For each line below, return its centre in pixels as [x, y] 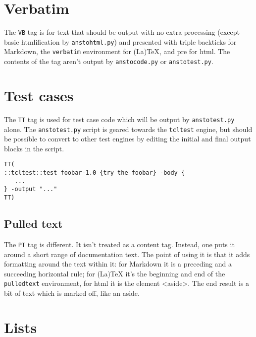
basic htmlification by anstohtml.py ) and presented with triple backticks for [120, 41]
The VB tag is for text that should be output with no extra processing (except [122, 32]
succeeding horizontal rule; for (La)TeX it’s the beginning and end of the [115, 273]
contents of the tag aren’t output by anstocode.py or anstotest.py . [109, 61]
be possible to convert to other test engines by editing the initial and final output [128, 139]
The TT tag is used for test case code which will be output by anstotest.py [119, 119]
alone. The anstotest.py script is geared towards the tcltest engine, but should [128, 129]
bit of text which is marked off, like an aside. [72, 293]
